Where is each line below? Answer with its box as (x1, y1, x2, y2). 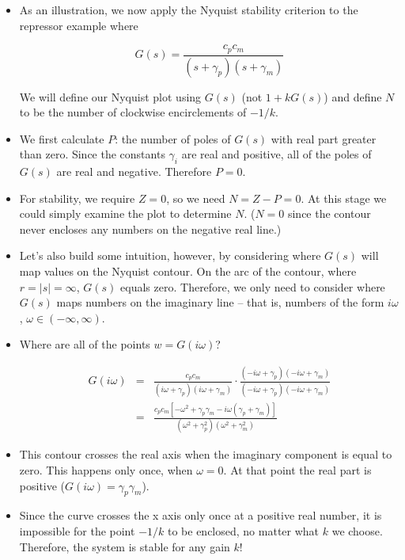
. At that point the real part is (223, 461, 372, 478)
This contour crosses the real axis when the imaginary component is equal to (19, 446, 392, 463)
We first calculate (19, 130, 104, 147)
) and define (324, 88, 382, 105)
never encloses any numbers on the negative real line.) (19, 220, 282, 237)
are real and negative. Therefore (56, 163, 212, 180)
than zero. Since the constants (19, 146, 165, 162)
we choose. (331, 522, 383, 539)
